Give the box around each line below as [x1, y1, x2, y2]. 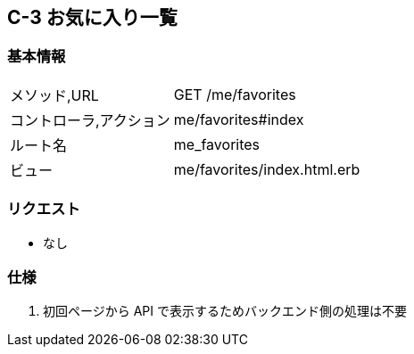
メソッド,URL [10, 86, 99, 104]
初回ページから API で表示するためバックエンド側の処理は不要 [43, 303, 407, 319]
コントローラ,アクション [10, 111, 170, 129]
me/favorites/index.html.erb [173, 160, 360, 178]
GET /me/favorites [173, 85, 296, 103]
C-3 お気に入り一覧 [7, 6, 178, 29]
